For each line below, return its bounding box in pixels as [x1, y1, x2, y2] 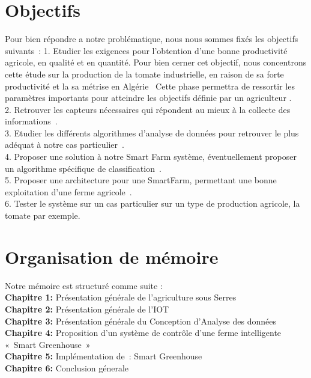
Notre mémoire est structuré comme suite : [5, 279, 163, 291]
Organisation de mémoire [5, 244, 219, 269]
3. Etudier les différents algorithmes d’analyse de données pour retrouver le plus [5, 126, 299, 139]
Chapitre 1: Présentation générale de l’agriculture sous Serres [5, 291, 237, 303]
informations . [5, 115, 58, 127]
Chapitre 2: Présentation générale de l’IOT [5, 302, 169, 315]
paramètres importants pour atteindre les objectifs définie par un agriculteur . [5, 91, 292, 104]
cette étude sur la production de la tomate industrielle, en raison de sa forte [5, 67, 284, 80]
